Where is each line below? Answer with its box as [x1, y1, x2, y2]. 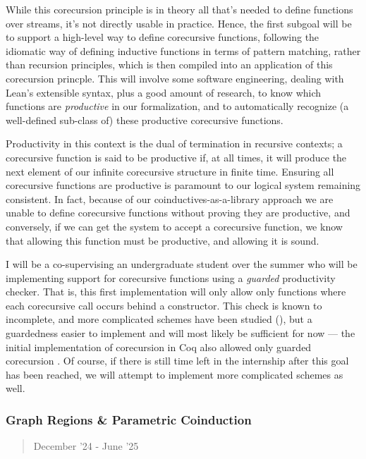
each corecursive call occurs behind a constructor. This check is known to [6, 298, 322, 312]
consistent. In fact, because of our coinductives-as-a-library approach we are [6, 191, 334, 206]
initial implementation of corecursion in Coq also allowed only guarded [6, 339, 312, 354]
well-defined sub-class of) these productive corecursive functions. [6, 112, 283, 127]
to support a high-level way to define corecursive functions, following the [6, 30, 319, 44]
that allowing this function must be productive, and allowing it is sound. [6, 233, 319, 247]
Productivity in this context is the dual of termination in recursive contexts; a [6, 136, 343, 151]
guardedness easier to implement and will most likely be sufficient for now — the [6, 326, 355, 341]
